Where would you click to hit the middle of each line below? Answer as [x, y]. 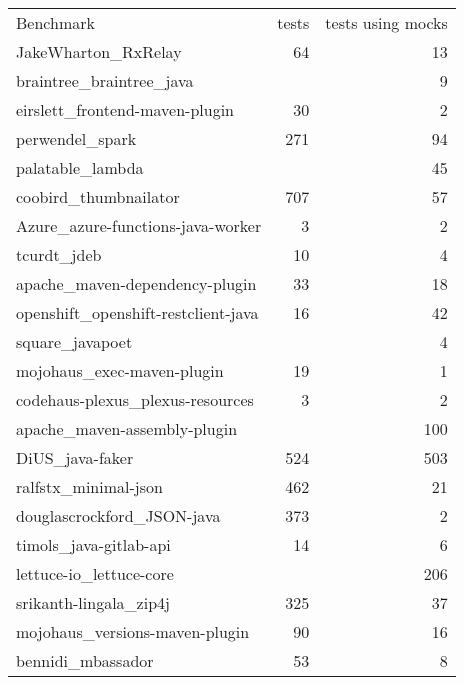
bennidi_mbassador [85, 660]
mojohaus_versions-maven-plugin [133, 631]
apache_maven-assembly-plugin [127, 428]
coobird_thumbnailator [98, 196]
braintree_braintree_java [105, 80]
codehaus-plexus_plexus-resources [135, 399]
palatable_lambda [80, 167]
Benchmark [55, 22]
